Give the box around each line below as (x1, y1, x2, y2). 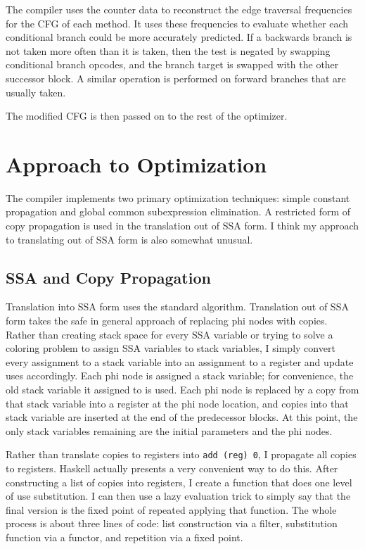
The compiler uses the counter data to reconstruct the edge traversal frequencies (6, 2, 352, 16)
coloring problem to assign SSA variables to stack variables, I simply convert (6, 341, 335, 355)
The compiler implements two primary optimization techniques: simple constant (6, 190, 350, 205)
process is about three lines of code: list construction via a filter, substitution (6, 516, 338, 531)
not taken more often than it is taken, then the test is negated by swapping (6, 43, 331, 58)
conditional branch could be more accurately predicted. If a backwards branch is (6, 30, 352, 44)
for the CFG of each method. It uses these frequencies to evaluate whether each (6, 15, 349, 30)
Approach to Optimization (6, 149, 267, 178)
